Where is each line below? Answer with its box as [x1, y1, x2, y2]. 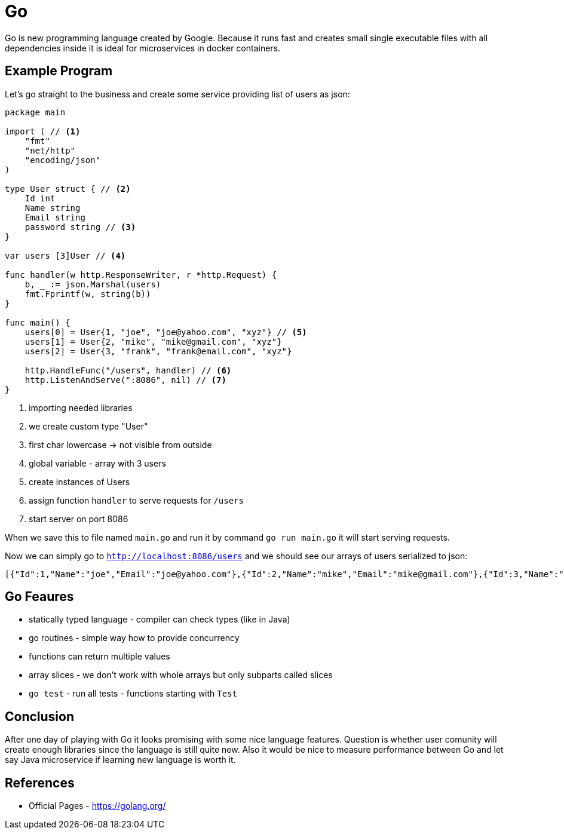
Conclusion [5, 709, 75, 724]
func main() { [5, 317, 70, 327]
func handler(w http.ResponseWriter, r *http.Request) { [5, 269, 277, 280]
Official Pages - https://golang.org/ [29, 801, 166, 811]
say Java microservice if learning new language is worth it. [5, 755, 236, 765]
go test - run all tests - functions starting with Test [29, 688, 238, 699]
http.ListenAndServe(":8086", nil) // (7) [24, 375, 226, 385]
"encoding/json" [24, 155, 101, 165]
